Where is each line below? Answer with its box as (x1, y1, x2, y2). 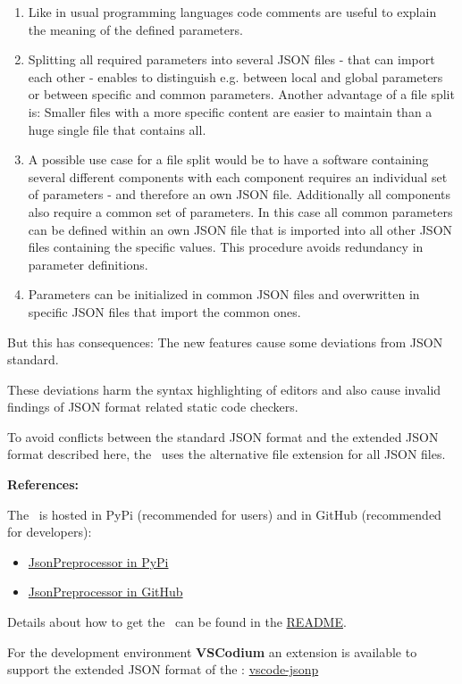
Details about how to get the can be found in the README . (7, 613, 347, 631)
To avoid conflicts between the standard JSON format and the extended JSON (7, 427, 439, 446)
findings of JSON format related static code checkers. (7, 397, 298, 416)
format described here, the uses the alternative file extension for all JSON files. (7, 445, 446, 463)
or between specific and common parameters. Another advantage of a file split (28, 85, 455, 104)
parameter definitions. (28, 254, 148, 273)
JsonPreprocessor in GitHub (28, 582, 183, 601)
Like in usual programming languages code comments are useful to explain (28, 3, 437, 21)
